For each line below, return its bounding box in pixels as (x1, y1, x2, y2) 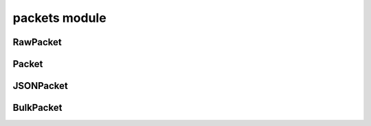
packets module (12, 10, 106, 25)
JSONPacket (12, 80, 69, 92)
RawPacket (12, 36, 62, 48)
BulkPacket (12, 102, 63, 114)
